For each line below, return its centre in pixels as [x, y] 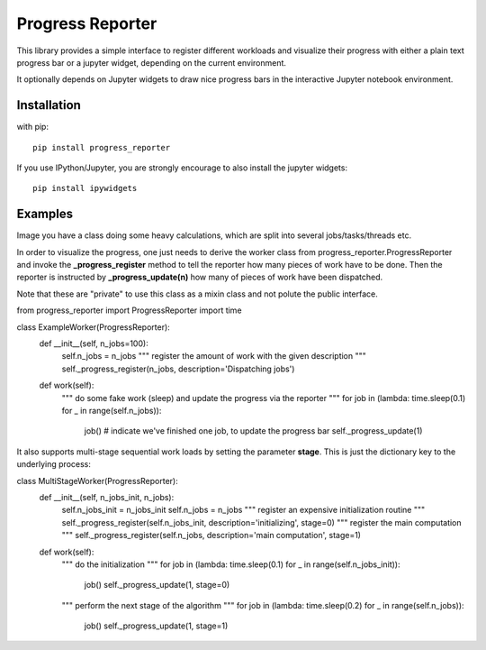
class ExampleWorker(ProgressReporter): [93, 327]
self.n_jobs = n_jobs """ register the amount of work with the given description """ [214, 356]
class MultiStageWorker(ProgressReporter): [98, 481]
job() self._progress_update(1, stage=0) [157, 585]
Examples [45, 214]
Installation [49, 105]
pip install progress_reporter [102, 147]
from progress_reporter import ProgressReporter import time [129, 310]
